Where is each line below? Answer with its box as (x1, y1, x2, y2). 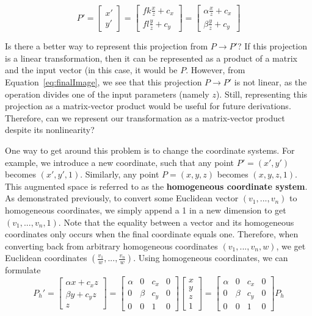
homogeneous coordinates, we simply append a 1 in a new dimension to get (5, 203, 286, 216)
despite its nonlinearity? (5, 123, 95, 136)
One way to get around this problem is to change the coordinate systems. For (5, 143, 295, 156)
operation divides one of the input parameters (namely (5, 87, 209, 100)
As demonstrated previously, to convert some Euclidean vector (5, 192, 239, 204)
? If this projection (237, 40, 307, 52)
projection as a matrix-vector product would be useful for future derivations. (5, 99, 291, 112)
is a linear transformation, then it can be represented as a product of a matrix (5, 51, 297, 64)
